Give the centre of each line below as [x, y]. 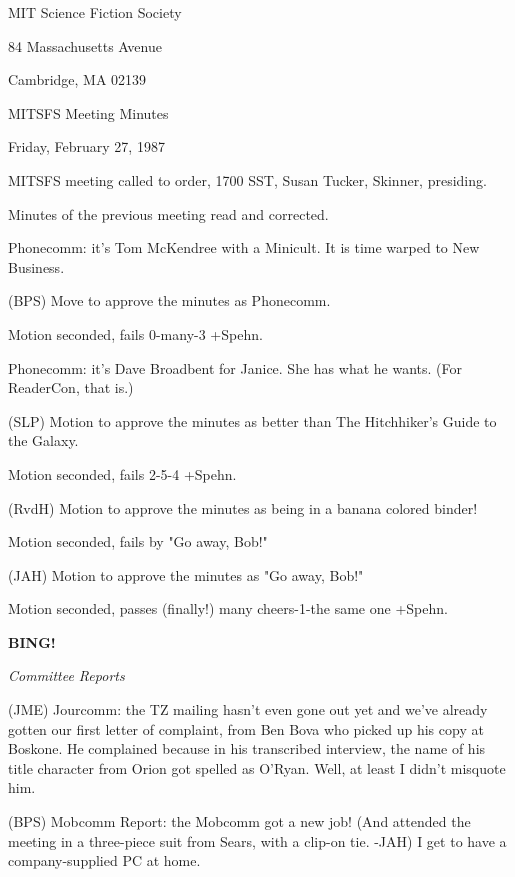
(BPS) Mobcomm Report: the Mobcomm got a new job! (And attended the [239, 821]
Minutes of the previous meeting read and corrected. [168, 213]
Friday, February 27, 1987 [86, 146]
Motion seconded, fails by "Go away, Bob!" [138, 541]
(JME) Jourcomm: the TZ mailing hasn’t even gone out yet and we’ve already [248, 709]
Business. [36, 266]
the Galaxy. [43, 440]
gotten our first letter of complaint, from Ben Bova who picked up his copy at [246, 728]
